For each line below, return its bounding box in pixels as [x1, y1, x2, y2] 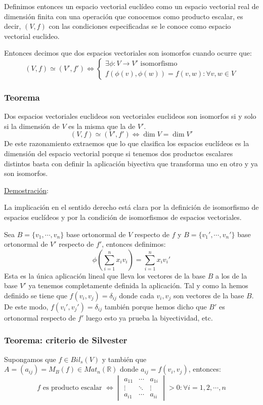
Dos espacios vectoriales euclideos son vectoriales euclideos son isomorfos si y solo [4, 111, 256, 121]
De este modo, [4, 301, 49, 311]
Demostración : [4, 185, 49, 195]
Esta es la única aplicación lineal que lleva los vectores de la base [4, 270, 206, 281]
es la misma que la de [68, 120, 136, 131]
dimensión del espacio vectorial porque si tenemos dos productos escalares [4, 148, 233, 158]
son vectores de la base [173, 290, 244, 300]
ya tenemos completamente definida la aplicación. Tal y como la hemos [28, 280, 248, 291]
